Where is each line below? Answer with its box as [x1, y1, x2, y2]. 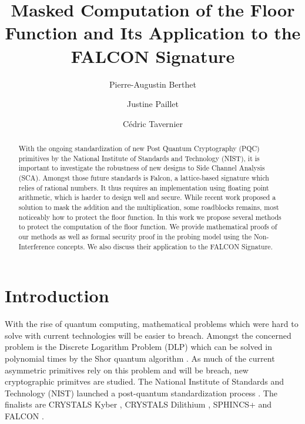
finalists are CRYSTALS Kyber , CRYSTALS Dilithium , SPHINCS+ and [5, 398, 272, 410]
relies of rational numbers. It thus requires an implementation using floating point [18, 182, 269, 192]
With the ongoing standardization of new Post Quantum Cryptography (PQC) [18, 143, 260, 153]
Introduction [5, 283, 109, 308]
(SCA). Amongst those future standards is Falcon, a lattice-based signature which [18, 173, 269, 183]
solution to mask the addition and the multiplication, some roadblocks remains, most [18, 202, 279, 212]
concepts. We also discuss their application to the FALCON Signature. [56, 241, 273, 251]
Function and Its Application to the [5, 21, 301, 45]
